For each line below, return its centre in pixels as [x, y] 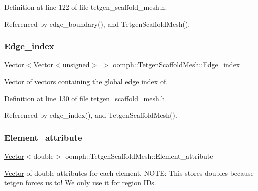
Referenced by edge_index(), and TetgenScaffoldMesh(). [91, 115]
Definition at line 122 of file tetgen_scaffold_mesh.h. [86, 7]
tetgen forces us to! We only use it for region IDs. [80, 183]
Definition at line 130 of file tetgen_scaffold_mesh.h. [86, 98]
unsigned [76, 64]
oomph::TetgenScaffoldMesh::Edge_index [177, 64]
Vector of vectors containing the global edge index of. [86, 81]
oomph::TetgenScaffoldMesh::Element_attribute [139, 156]
